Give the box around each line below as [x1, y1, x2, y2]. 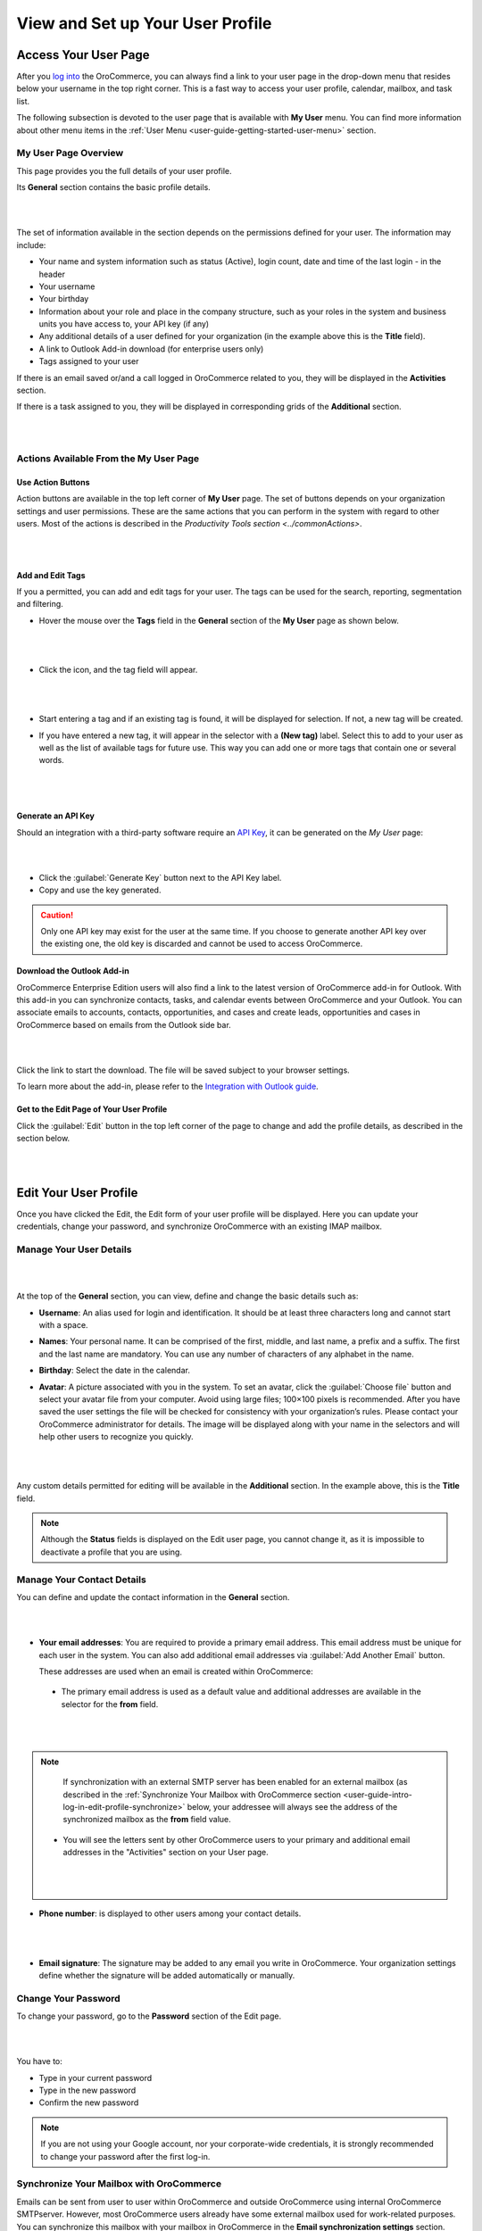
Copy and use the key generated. [38, 884, 162, 896]
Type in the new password [38, 2085, 137, 2096]
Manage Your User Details [16, 1243, 132, 1256]
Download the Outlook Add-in [16, 966, 129, 976]
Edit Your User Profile [16, 1185, 138, 1200]
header [38, 269, 66, 279]
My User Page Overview [16, 147, 124, 160]
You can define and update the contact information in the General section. [16, 1591, 290, 1602]
